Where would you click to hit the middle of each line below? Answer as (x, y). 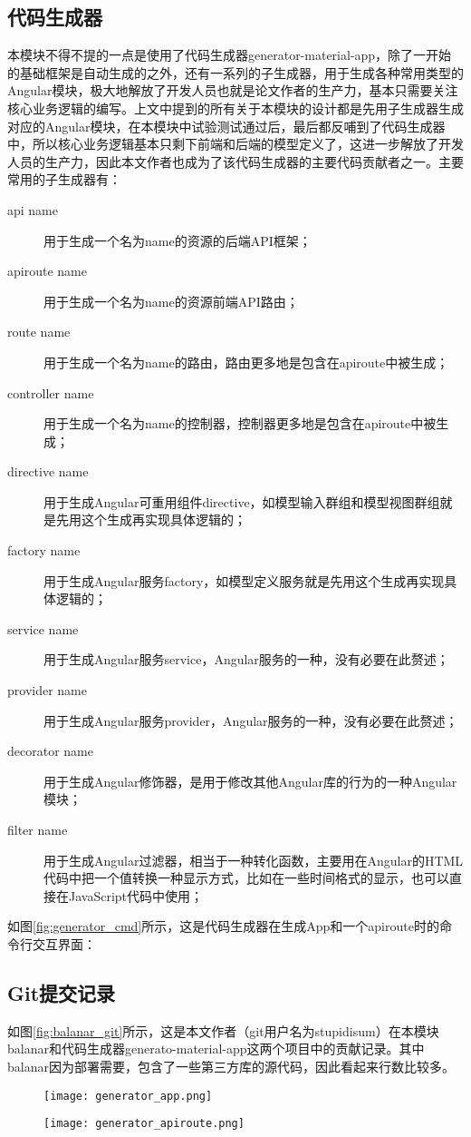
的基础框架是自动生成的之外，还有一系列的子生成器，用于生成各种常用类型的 (235, 72)
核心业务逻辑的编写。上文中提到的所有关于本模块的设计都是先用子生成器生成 (235, 108)
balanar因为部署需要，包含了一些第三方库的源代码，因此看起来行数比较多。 (231, 1066)
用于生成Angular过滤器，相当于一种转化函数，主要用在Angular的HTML (254, 860)
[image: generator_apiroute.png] (144, 1124)
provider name (47, 690)
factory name (44, 550)
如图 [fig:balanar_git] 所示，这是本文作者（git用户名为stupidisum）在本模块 (223, 1030)
